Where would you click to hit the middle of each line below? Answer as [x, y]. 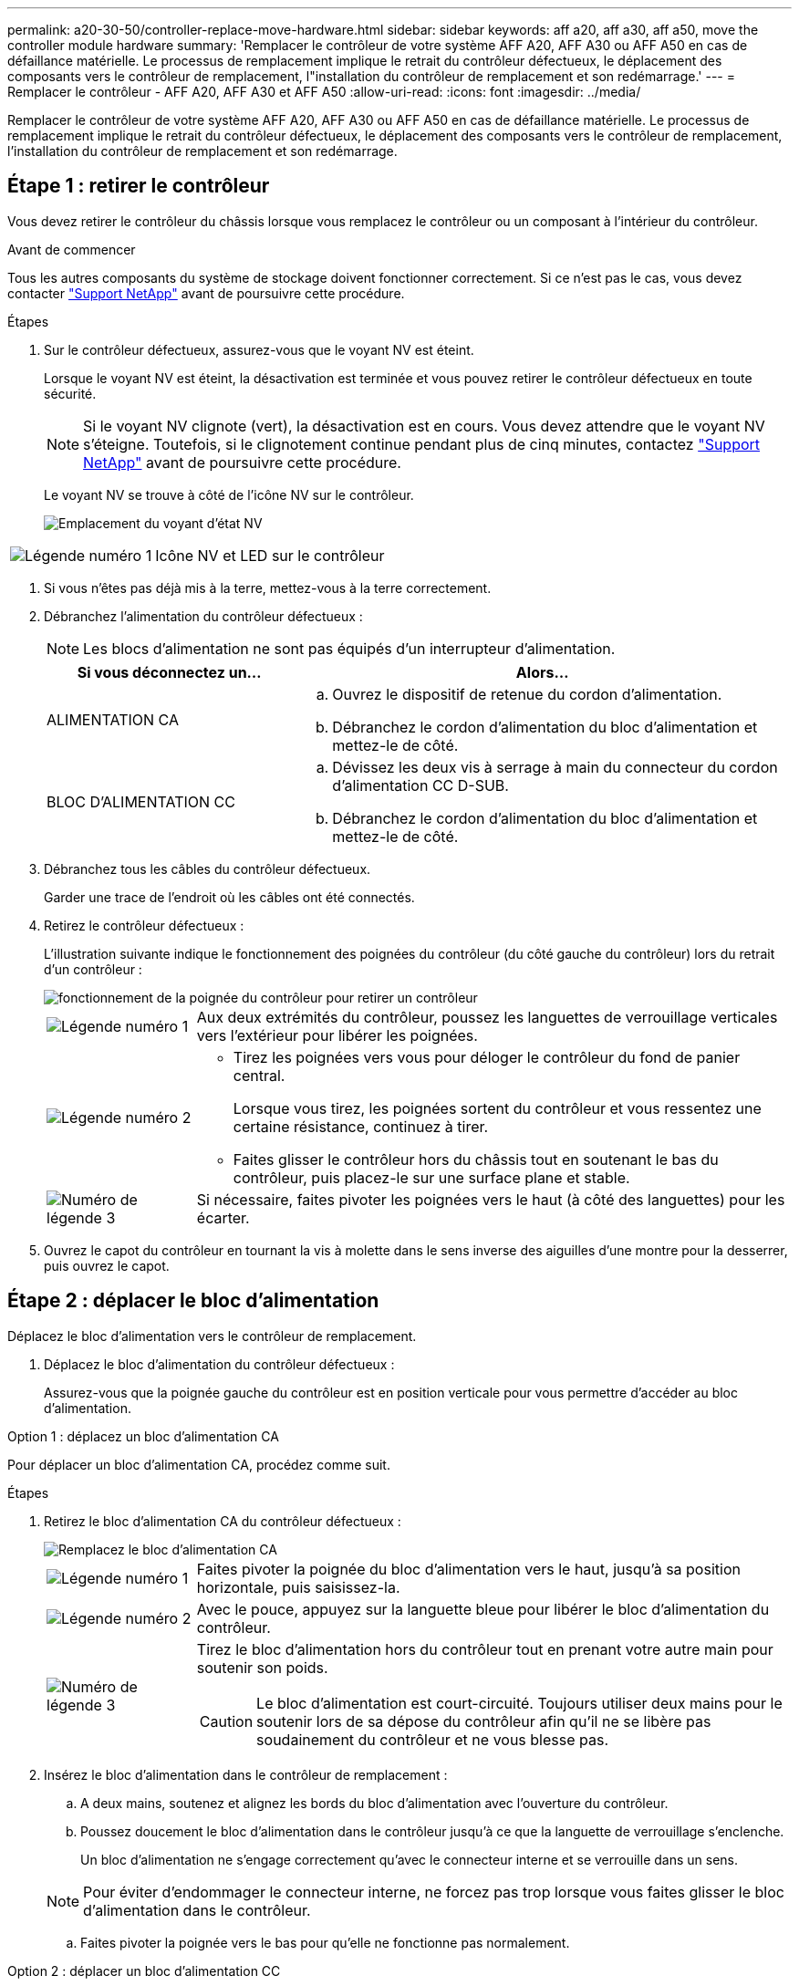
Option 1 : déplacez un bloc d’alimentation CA [143, 1436]
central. [259, 1075]
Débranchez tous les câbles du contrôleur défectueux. [208, 868]
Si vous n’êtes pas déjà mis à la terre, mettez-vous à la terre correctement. [268, 587]
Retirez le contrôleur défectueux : [144, 925]
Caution [226, 1721]
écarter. [223, 1217]
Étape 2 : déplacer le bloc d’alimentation [193, 1301]
